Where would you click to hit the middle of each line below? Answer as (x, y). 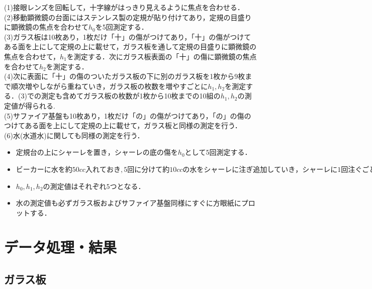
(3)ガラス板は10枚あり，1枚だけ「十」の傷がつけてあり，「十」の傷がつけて (128, 36)
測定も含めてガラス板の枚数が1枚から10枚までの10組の (131, 96)
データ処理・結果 (61, 247)
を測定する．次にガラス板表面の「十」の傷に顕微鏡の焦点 (162, 56)
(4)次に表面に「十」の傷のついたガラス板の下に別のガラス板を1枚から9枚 (125, 76)
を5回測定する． (122, 27)
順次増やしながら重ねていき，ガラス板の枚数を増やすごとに (109, 86)
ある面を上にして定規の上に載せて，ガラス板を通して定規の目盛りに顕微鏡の (130, 46)
